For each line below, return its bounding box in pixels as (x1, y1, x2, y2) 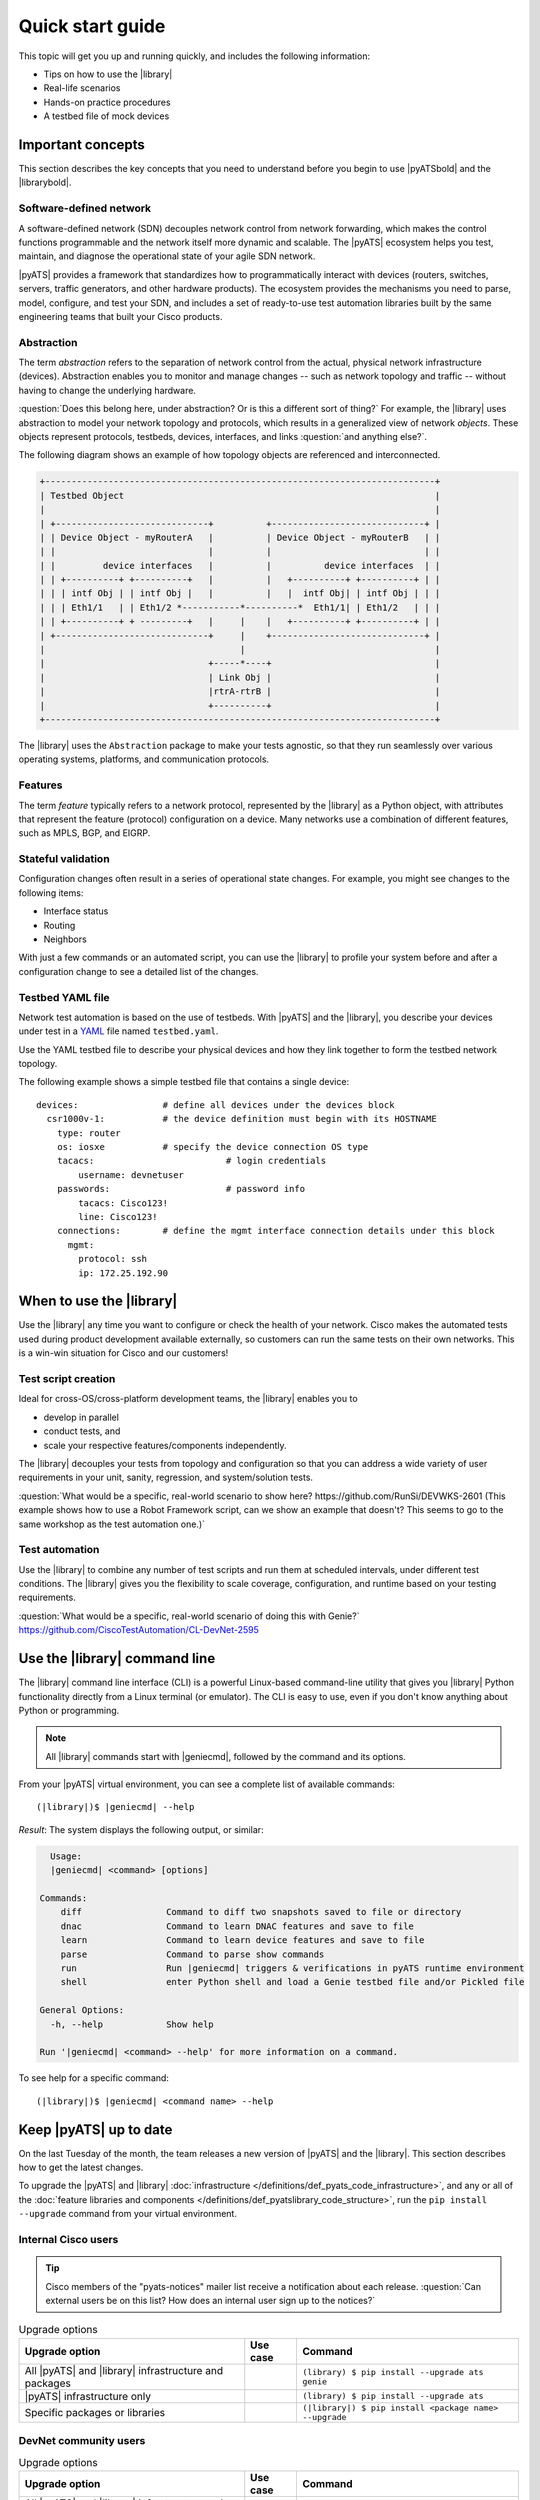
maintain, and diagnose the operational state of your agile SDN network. (18, 250, 316, 262)
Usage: (50, 1850, 83, 1862)
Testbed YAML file (18, 990, 110, 1004)
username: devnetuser (78, 1169, 185, 1180)
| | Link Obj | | (39, 671, 441, 683)
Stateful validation (18, 852, 110, 866)
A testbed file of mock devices (43, 110, 170, 122)
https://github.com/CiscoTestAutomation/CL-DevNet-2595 (18, 1624, 260, 1636)
